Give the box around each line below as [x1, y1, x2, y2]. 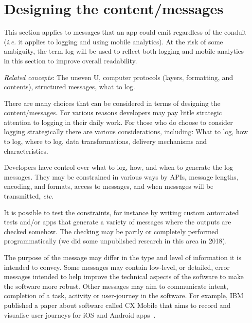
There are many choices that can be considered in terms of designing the [4, 98, 220, 108]
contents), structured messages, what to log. [4, 81, 135, 92]
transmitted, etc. [4, 191, 54, 201]
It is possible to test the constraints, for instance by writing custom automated [4, 207, 239, 217]
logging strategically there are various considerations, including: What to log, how [4, 126, 248, 137]
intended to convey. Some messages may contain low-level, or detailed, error [4, 262, 230, 272]
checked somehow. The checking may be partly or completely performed [4, 226, 218, 236]
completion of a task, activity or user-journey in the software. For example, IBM [4, 290, 244, 301]
